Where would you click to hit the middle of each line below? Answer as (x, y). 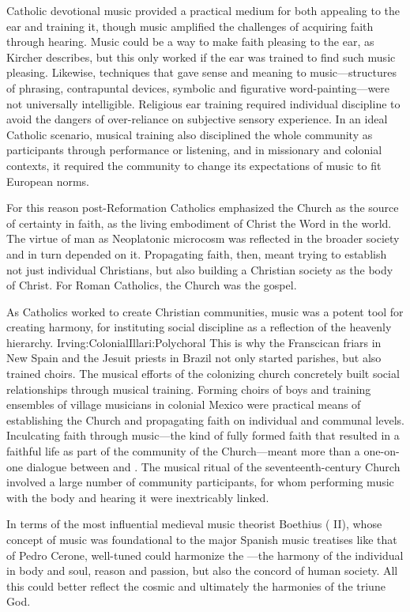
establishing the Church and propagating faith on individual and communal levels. (205, 419)
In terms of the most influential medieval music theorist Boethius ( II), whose (194, 524)
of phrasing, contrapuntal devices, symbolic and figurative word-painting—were (198, 87)
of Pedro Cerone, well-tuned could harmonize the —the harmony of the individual (205, 555)
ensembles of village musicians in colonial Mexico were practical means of (184, 404)
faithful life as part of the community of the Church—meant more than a (183, 451)
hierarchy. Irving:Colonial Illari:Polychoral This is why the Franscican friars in (194, 342)
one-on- (382, 451)
